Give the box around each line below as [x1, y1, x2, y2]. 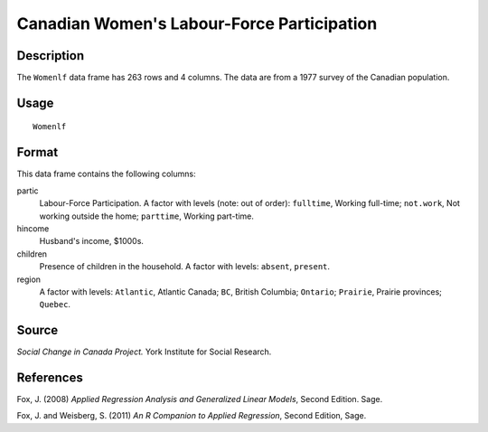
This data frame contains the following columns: [16, 168, 196, 180]
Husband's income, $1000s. [39, 236, 145, 247]
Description [16, 48, 85, 63]
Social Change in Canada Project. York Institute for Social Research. [16, 346, 272, 357]
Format [16, 145, 59, 160]
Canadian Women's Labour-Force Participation [16, 14, 378, 33]
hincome [16, 222, 50, 234]
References [16, 371, 83, 385]
